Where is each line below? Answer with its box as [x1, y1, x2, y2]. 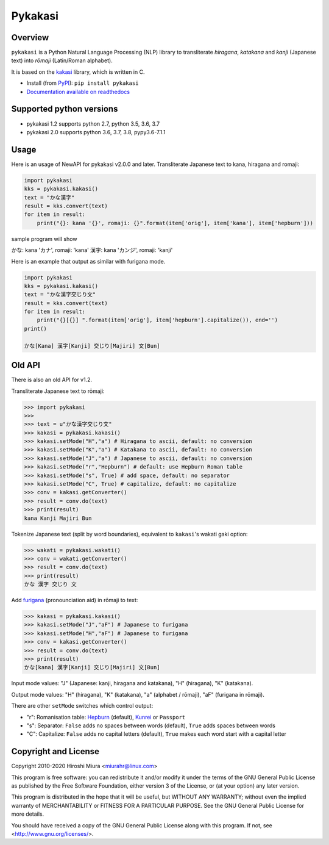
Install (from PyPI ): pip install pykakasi [26, 79, 139, 87]
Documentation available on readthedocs [26, 88, 130, 95]
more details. [11, 810, 44, 818]
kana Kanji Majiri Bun [24, 514, 92, 522]
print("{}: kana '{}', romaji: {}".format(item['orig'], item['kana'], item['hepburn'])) [37, 220, 314, 226]
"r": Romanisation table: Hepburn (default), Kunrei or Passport [26, 713, 186, 721]
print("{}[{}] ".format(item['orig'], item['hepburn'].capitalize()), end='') [37, 317, 278, 323]
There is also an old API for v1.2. [11, 376, 93, 384]
